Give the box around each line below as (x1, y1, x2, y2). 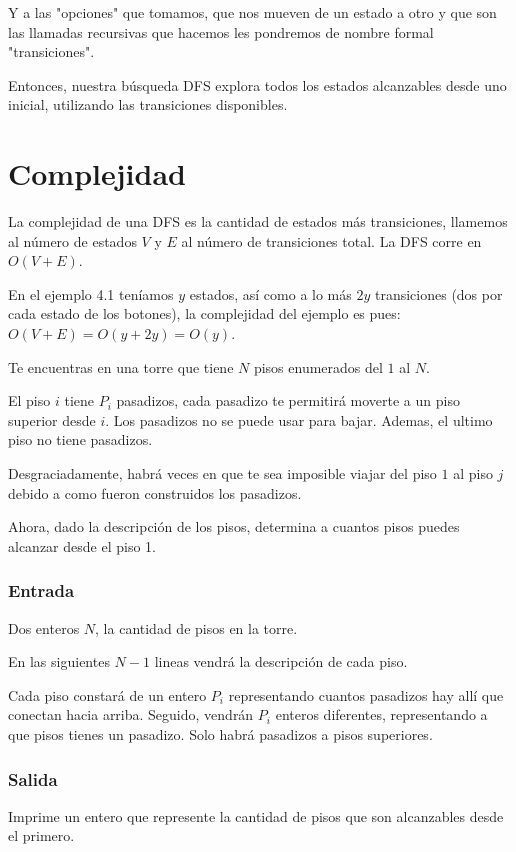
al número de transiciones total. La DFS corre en (181, 230, 482, 251)
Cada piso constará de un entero (8, 684, 207, 705)
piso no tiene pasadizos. (8, 429, 153, 450)
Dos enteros (8, 617, 80, 638)
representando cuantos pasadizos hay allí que (228, 684, 504, 705)
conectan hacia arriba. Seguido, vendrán (8, 704, 254, 725)
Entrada (8, 578, 75, 603)
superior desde (8, 409, 96, 430)
